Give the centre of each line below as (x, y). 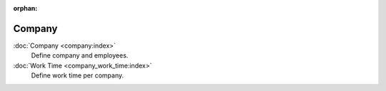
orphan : (25, 8)
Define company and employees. (80, 55)
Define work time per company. (78, 75)
